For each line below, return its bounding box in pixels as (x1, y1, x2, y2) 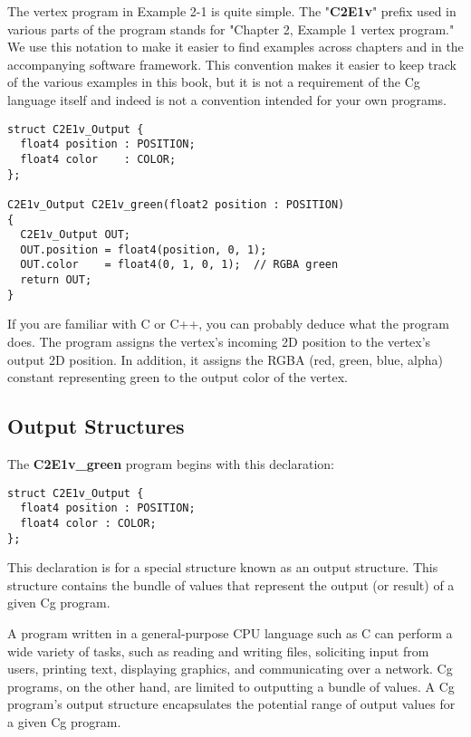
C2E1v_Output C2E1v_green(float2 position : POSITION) (7, 197, 345, 211)
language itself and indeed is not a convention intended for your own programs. (7, 90, 447, 109)
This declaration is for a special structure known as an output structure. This (7, 558, 438, 577)
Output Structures (7, 412, 185, 440)
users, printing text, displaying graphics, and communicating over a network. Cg (7, 659, 453, 678)
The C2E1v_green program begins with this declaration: (7, 455, 334, 474)
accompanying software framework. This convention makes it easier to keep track (7, 54, 457, 73)
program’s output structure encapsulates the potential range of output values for (7, 694, 456, 713)
